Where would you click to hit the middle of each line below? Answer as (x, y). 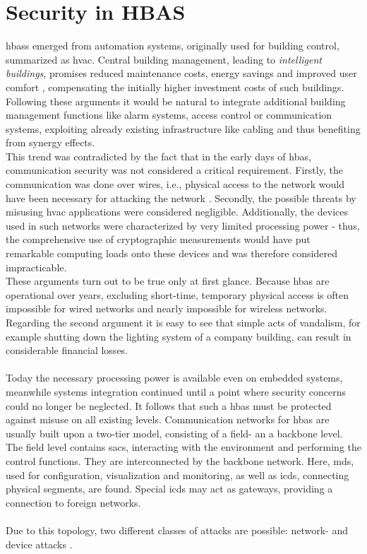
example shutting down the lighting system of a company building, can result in (179, 336)
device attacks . (39, 544)
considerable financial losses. (67, 350)
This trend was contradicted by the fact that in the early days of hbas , (158, 156)
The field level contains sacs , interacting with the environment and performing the (184, 447)
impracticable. (36, 267)
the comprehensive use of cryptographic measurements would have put (158, 239)
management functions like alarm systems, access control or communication (169, 115)
